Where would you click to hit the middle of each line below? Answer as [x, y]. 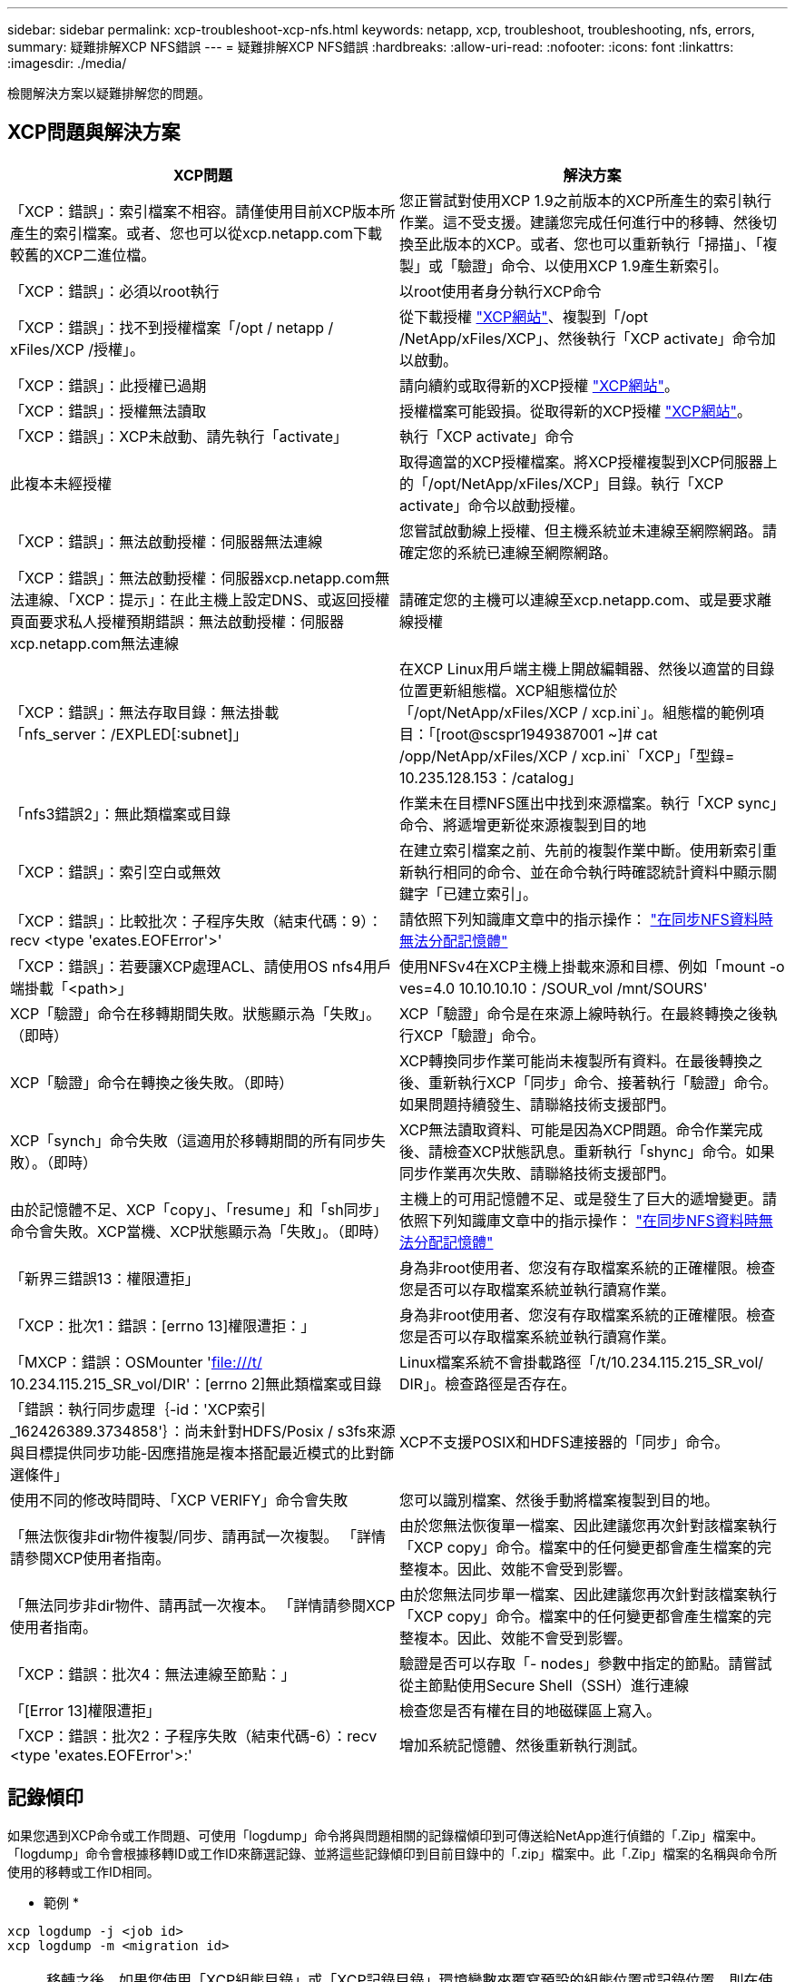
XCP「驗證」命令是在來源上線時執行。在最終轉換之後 [581, 1013]
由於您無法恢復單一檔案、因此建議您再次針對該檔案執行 [589, 1525]
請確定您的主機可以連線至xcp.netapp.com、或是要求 [578, 599]
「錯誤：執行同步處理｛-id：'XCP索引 [138, 1409]
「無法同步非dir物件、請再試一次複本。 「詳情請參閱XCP [203, 1605]
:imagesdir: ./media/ [67, 63]
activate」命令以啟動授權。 [492, 505]
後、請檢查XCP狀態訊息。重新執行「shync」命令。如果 [587, 1151]
